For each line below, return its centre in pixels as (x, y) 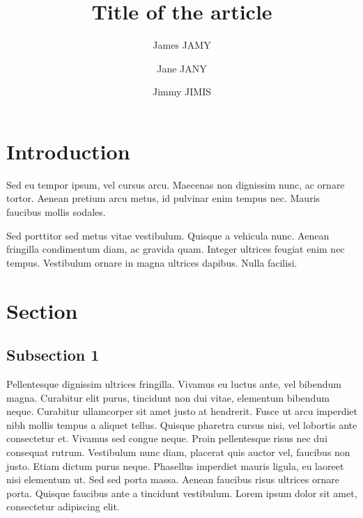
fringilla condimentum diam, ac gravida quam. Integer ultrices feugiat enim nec (176, 249)
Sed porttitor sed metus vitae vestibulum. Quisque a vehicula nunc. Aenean (168, 235)
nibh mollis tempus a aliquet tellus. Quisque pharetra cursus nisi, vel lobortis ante (182, 424)
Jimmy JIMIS (182, 92)
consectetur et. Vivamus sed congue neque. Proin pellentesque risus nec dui (167, 438)
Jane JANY (182, 68)
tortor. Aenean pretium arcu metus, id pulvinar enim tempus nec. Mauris (163, 198)
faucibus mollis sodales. (56, 212)
